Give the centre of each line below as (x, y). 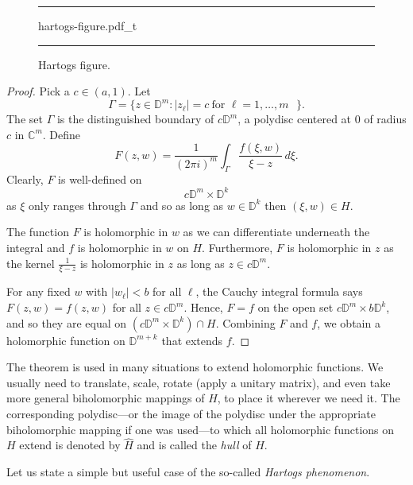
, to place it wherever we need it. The (309, 398)
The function (38, 232)
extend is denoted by (70, 445)
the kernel (31, 263)
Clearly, (25, 178)
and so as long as (182, 205)
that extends (192, 340)
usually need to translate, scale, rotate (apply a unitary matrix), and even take (199, 382)
